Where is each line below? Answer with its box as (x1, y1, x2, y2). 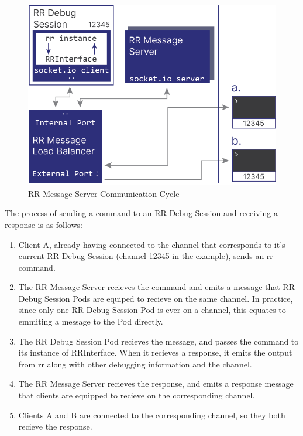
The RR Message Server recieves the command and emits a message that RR (18, 281, 295, 293)
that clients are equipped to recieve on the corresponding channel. (18, 389, 255, 401)
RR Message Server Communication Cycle (28, 187, 180, 199)
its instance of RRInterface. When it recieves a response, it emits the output (18, 346, 292, 359)
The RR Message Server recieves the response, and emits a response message (18, 377, 294, 390)
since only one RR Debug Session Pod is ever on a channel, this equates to (18, 304, 286, 316)
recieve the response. (18, 420, 92, 432)
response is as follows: (5, 218, 83, 230)
